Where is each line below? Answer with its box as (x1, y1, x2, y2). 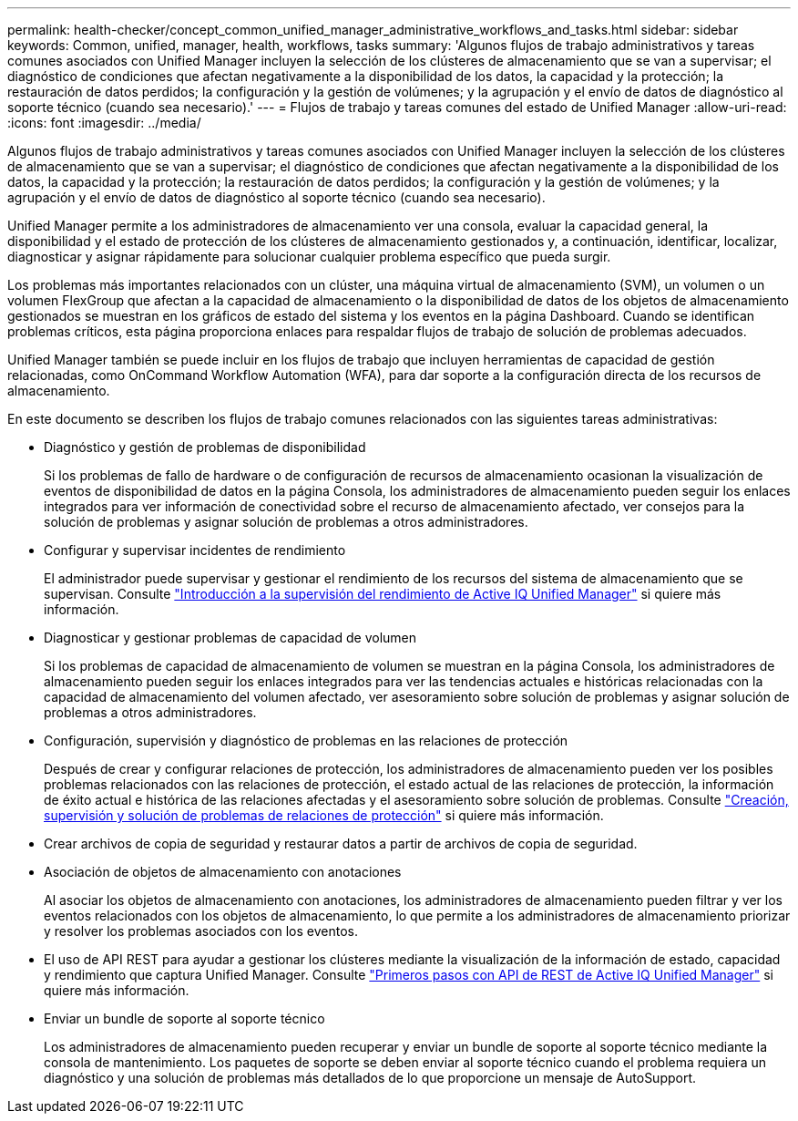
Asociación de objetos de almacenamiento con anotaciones (44, 864, 402, 879)
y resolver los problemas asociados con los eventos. (44, 923, 358, 939)
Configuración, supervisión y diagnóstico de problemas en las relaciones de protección (44, 733, 568, 748)
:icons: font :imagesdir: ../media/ (7, 115, 201, 130)
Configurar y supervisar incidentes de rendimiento (44, 542, 346, 558)
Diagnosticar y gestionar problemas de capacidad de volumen (44, 630, 417, 645)
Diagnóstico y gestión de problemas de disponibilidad (44, 439, 366, 455)
